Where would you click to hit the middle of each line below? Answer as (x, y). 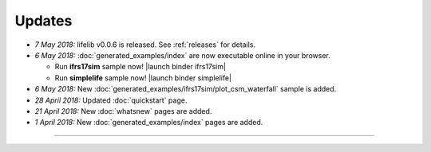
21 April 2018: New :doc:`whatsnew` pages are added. (123, 111)
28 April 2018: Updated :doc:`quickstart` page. (111, 100)
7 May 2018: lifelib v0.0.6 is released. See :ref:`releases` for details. (145, 45)
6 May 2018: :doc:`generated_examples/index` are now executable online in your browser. (182, 55)
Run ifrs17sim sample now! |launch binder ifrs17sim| (140, 67)
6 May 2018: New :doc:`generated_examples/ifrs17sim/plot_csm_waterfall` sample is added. (186, 89)
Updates (43, 21)
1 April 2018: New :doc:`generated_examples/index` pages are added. (149, 123)
